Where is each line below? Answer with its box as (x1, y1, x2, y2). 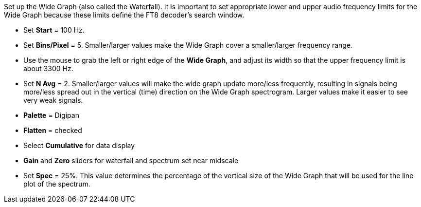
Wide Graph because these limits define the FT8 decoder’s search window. (4, 11, 245, 19)
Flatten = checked (23, 126, 82, 134)
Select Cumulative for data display (23, 141, 135, 150)
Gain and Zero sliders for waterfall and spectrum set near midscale (23, 156, 239, 165)
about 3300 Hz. (23, 64, 73, 73)
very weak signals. (23, 96, 83, 104)
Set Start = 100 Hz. (23, 26, 85, 34)
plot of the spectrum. (23, 180, 90, 188)
